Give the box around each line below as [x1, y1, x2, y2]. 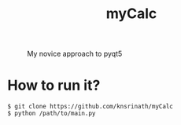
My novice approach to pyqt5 [27, 49, 123, 59]
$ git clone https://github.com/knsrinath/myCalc [7, 103, 174, 111]
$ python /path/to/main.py [7, 109, 96, 118]
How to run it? [7, 76, 101, 94]
